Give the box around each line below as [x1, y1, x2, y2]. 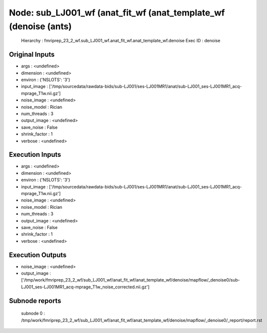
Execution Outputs [9, 250, 67, 259]
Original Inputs [9, 50, 55, 59]
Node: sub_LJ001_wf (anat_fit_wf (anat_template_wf [9, 7, 225, 18]
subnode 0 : [21, 311, 46, 316]
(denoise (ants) [9, 21, 72, 32]
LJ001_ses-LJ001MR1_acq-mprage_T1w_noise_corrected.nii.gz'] [21, 284, 150, 290]
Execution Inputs [9, 150, 62, 159]
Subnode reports [9, 297, 62, 305]
